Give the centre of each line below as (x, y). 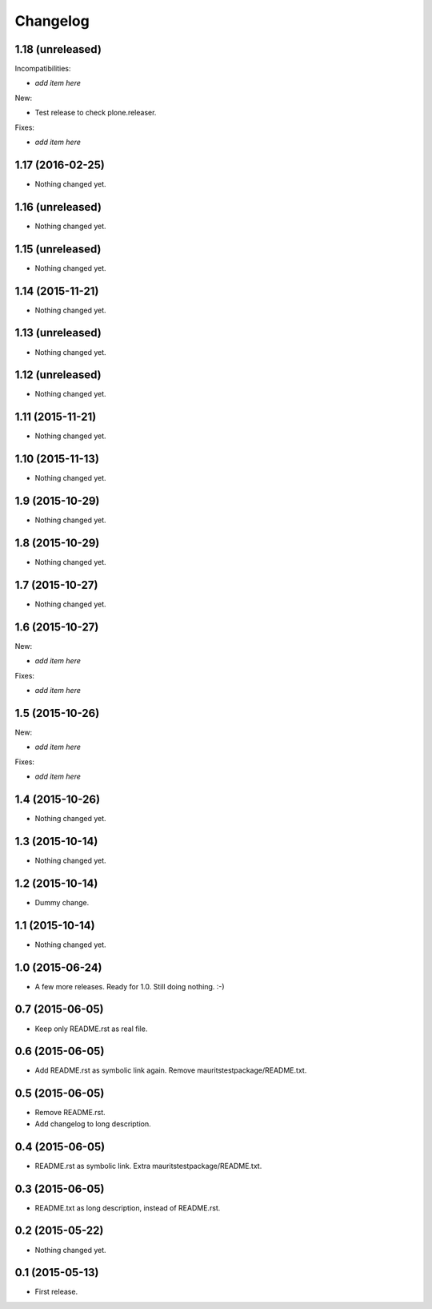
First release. (56, 1292)
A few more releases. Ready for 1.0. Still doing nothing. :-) (130, 986)
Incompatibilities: (43, 69)
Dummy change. (62, 902)
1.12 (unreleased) (58, 375)
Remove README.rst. (70, 1113)
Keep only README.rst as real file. (91, 1029)
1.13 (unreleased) (58, 333)
